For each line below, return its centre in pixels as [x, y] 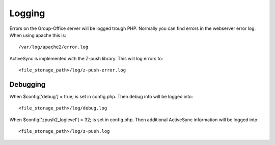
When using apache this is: [38, 35]
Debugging [28, 84]
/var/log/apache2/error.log [53, 47]
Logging [27, 13]
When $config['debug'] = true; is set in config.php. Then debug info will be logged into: [101, 97]
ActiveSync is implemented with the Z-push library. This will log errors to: [86, 58]
